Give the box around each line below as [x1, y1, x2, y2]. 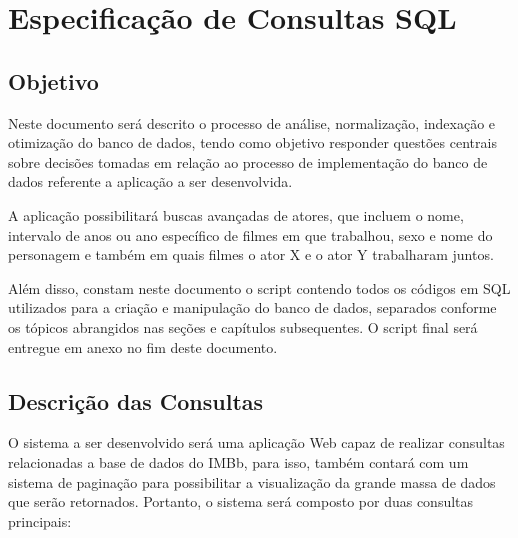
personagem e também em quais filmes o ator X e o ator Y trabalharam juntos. [8, 244, 494, 265]
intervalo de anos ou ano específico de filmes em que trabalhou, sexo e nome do [8, 224, 493, 245]
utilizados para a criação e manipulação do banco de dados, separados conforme [8, 297, 497, 318]
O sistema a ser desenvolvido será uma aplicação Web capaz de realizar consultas [8, 432, 505, 453]
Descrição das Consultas [8, 385, 264, 416]
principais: [8, 510, 72, 531]
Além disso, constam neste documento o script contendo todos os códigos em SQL [8, 277, 511, 298]
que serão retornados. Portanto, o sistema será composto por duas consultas [8, 491, 474, 512]
